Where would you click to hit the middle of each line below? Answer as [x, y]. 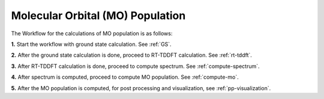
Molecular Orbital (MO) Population [98, 16]
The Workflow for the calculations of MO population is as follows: [92, 33]
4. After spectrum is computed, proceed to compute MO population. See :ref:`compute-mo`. [125, 77]
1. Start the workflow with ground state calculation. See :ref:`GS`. [91, 44]
